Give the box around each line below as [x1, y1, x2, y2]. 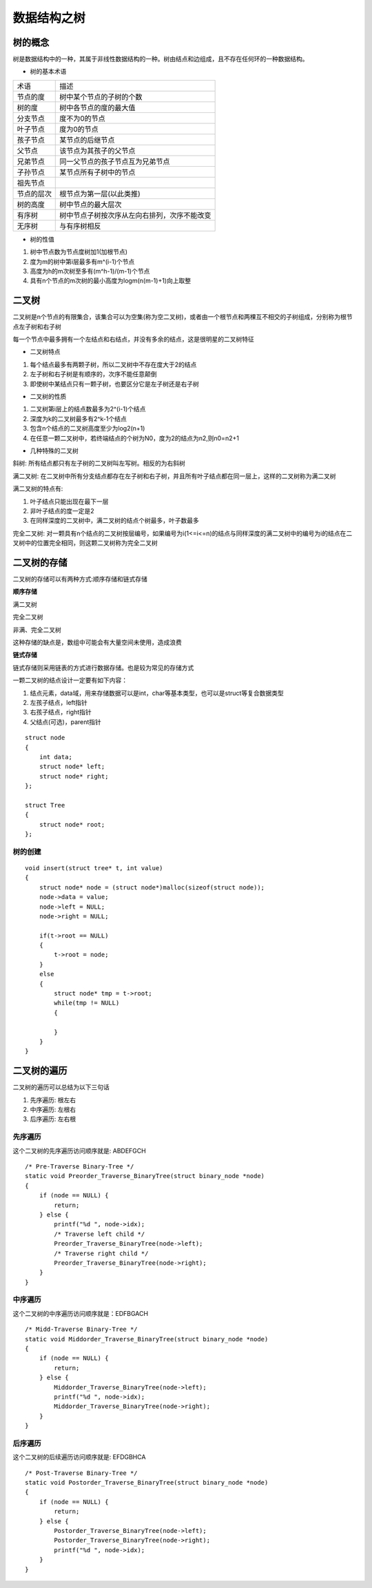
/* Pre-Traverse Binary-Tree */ [25, 1163, 134, 1171]
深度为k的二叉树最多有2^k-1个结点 [30, 414, 127, 423]
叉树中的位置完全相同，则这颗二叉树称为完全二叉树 [12, 539, 158, 547]
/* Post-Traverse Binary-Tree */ [25, 1469, 138, 1477]
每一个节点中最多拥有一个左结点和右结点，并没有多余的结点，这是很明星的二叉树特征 [12, 335, 254, 344]
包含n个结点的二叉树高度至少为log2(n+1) [30, 424, 145, 433]
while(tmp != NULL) [54, 999, 120, 1007]
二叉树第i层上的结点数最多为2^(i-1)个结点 [30, 405, 146, 413]
